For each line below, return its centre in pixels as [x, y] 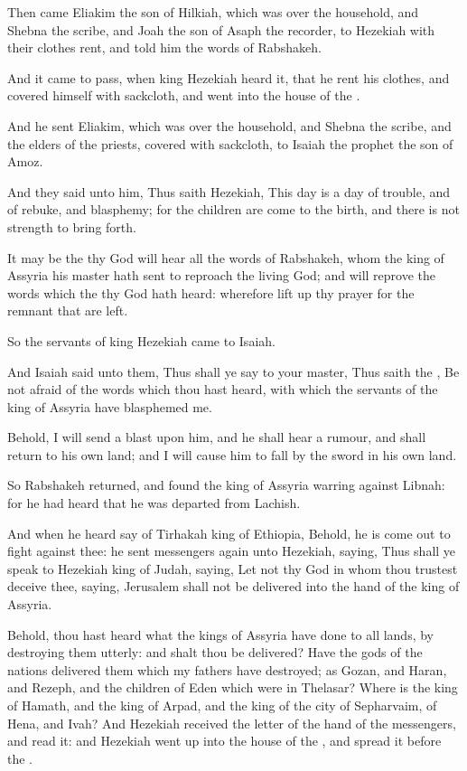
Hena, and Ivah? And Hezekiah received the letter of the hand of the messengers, [232, 723]
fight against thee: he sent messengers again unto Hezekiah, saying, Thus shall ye [232, 551]
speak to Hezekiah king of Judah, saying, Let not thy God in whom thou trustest [233, 568]
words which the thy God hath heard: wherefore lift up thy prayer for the [211, 292]
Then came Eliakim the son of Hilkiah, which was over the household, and [213, 12]
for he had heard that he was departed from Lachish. [154, 503]
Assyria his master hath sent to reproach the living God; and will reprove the [221, 275]
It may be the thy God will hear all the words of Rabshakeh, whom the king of [226, 257]
